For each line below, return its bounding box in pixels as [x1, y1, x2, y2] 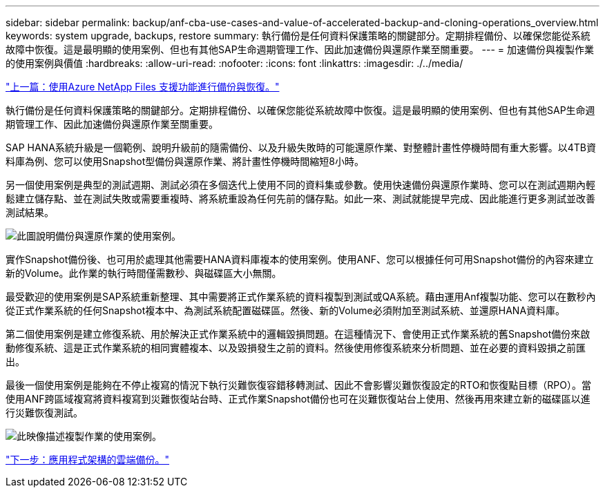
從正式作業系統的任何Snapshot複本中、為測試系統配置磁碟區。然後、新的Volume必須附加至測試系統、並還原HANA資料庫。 [6, 304, 566, 316]
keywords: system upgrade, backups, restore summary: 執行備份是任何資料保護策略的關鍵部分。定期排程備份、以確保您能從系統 [6, 30, 590, 41]
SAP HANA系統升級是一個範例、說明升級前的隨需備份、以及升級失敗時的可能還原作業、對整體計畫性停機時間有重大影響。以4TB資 [6, 142, 597, 153]
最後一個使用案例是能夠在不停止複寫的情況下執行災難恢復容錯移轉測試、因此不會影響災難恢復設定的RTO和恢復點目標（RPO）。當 [6, 379, 591, 391]
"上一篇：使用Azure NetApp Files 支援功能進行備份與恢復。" [6, 81, 280, 93]
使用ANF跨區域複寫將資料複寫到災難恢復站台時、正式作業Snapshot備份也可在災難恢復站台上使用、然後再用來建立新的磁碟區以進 [6, 393, 590, 405]
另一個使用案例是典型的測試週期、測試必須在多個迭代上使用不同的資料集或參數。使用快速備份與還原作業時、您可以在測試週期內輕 [6, 179, 595, 191]
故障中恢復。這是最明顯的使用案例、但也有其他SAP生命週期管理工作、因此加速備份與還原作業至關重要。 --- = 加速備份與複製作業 [6, 43, 594, 55]
